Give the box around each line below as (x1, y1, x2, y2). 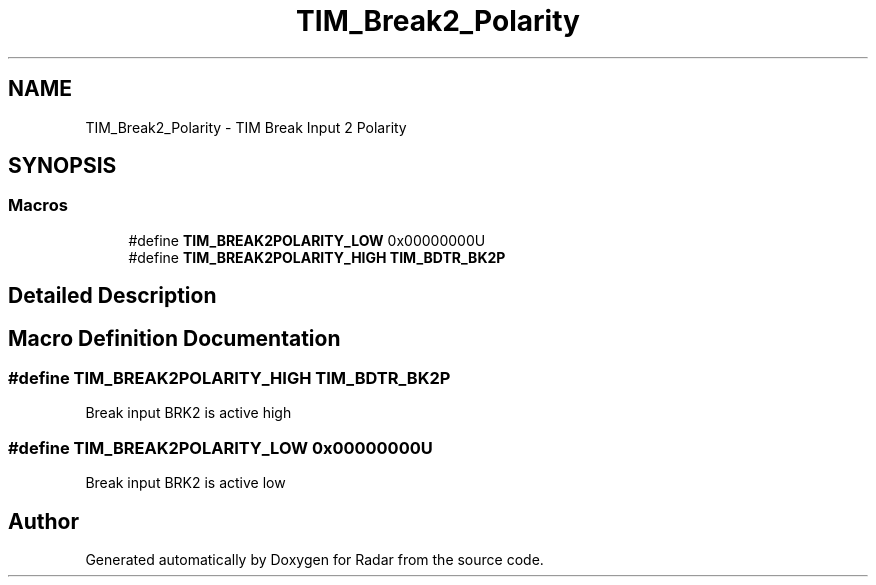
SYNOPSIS (8, 153, 117, 179)
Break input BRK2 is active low (85, 474, 286, 492)
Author (8, 508, 79, 534)
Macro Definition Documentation (8, 325, 341, 351)
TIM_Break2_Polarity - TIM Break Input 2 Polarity (85, 118, 407, 136)
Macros (8, 195, 68, 216)
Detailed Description (8, 283, 217, 309)
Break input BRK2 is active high (85, 404, 292, 422)
